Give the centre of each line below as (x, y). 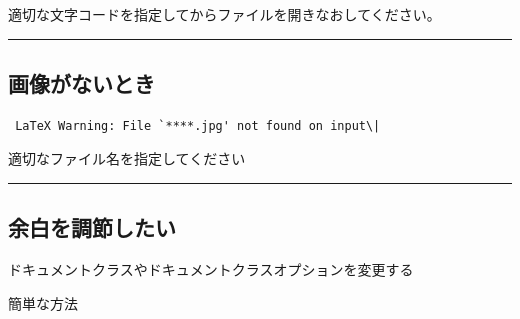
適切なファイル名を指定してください (127, 158)
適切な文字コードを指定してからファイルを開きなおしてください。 (224, 14)
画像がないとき (81, 82)
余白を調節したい (92, 227)
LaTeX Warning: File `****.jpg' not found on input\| (198, 125)
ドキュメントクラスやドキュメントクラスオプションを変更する (211, 269)
